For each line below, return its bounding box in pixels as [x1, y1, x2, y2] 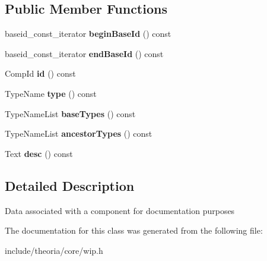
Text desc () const [5, 147, 73, 159]
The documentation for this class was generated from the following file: [5, 224, 263, 237]
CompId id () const [5, 67, 76, 80]
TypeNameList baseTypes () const [5, 107, 136, 120]
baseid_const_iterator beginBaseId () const [5, 27, 171, 40]
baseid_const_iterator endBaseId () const [5, 47, 164, 59]
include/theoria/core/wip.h [5, 244, 103, 256]
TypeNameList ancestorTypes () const [5, 127, 152, 140]
